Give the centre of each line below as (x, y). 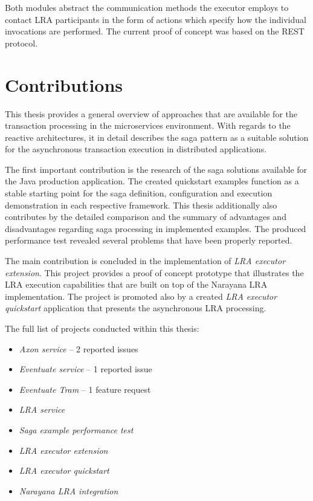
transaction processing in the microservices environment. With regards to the (148, 125)
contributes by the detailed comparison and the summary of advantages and (146, 217)
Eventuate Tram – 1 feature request (85, 389)
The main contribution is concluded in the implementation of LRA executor (145, 261)
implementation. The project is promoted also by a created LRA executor (141, 296)
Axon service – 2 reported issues (79, 348)
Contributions (64, 84)
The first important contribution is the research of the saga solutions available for (156, 169)
